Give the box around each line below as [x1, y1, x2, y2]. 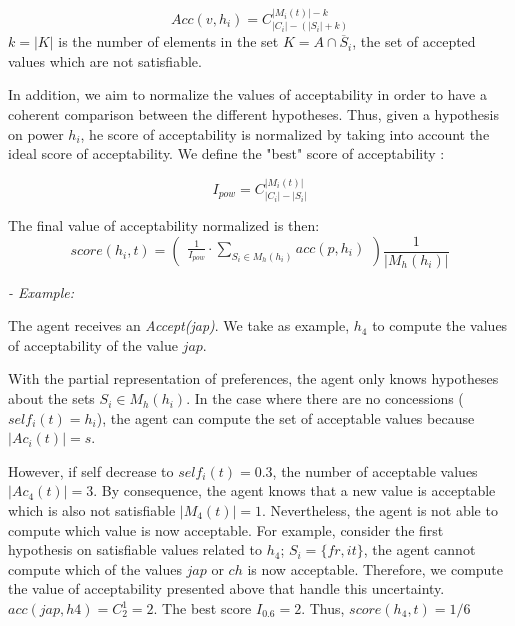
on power [8, 123, 64, 144]
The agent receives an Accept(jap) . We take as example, [8, 315, 350, 336]
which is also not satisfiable [8, 500, 176, 521]
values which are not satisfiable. [8, 50, 202, 71]
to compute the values [372, 315, 508, 336]
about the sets [8, 388, 95, 409]
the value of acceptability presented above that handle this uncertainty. [8, 578, 445, 599]
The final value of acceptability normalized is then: [8, 215, 320, 236]
